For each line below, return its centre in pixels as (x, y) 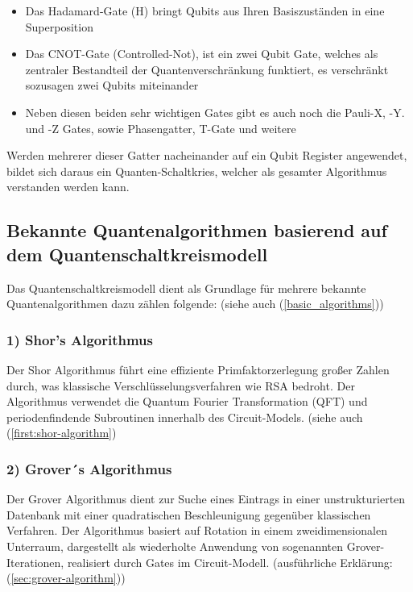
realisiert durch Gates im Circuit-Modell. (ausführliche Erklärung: (230, 562)
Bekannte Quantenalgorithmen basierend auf (197, 230)
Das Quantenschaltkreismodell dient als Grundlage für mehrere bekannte (186, 288)
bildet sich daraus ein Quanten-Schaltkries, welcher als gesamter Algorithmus (197, 171)
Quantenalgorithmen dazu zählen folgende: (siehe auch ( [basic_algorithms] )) (195, 304)
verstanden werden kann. (68, 187)
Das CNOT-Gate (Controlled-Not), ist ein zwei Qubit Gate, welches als (202, 54)
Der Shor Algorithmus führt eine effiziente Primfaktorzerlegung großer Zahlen (198, 369)
